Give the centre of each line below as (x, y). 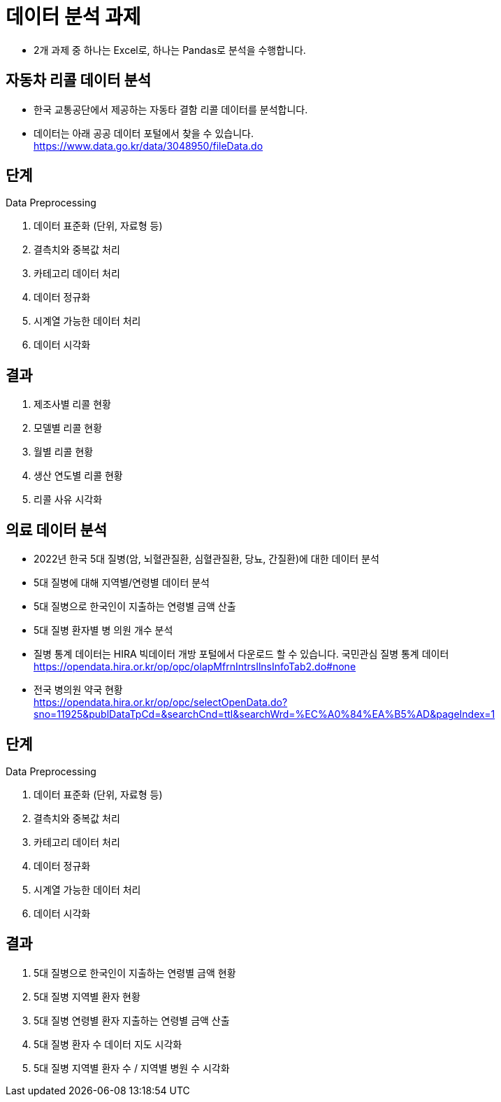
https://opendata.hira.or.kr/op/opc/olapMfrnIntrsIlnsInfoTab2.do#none (195, 667)
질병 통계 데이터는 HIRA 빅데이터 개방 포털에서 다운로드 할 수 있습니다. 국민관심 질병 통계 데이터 (241, 654)
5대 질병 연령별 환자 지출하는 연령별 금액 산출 (132, 1020)
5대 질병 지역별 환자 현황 (87, 996)
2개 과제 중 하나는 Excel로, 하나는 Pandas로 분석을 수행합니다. (170, 50)
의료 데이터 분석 (57, 530)
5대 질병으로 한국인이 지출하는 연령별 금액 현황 (135, 973)
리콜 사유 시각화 (68, 500)
